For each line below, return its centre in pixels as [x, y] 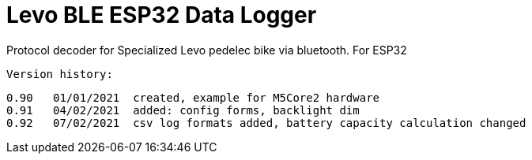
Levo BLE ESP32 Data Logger [162, 15]
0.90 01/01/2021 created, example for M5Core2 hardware [193, 97]
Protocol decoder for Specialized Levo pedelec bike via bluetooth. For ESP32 [207, 50]
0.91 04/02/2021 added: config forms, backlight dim [183, 110]
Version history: [60, 74]
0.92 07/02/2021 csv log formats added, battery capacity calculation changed [266, 123]
